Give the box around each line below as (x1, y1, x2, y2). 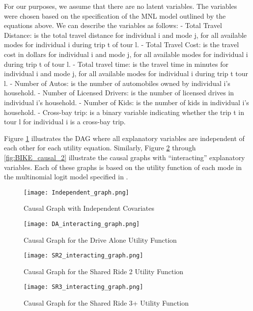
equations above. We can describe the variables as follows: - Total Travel (4, 20, 222, 30)
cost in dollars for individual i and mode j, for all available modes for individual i (4, 49, 248, 59)
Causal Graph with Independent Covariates (24, 203, 154, 213)
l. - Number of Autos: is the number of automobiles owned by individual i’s (4, 78, 230, 88)
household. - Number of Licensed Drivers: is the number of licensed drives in (4, 87, 234, 98)
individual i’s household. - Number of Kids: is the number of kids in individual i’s (4, 97, 249, 107)
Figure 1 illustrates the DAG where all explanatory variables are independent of (4, 133, 245, 143)
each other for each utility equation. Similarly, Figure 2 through (4, 142, 196, 153)
